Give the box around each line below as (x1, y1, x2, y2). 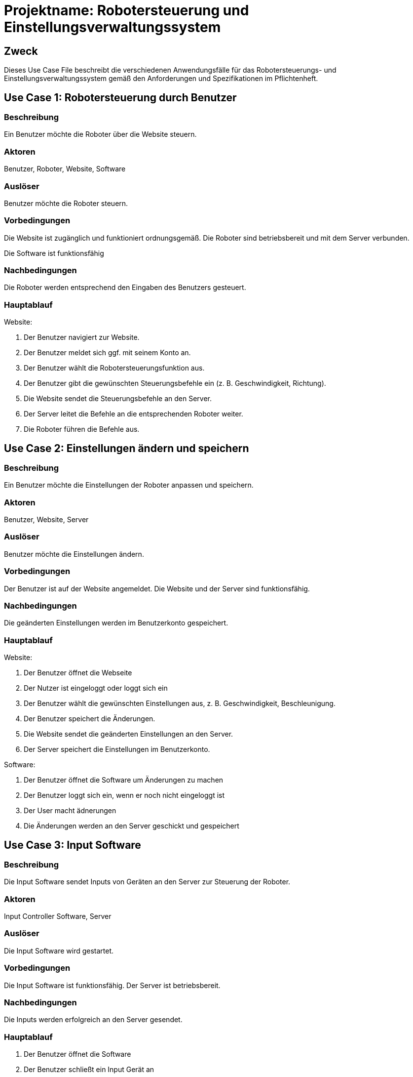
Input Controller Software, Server (4, 912, 112, 921)
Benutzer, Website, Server (4, 515, 89, 524)
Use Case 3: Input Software (4, 838, 141, 851)
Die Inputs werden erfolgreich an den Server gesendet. (4, 1015, 183, 1024)
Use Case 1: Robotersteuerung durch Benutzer (4, 91, 237, 104)
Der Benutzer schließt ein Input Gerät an (24, 1065, 154, 1074)
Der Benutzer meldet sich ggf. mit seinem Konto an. (24, 348, 191, 357)
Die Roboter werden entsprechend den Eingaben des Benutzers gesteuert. (4, 283, 246, 292)
